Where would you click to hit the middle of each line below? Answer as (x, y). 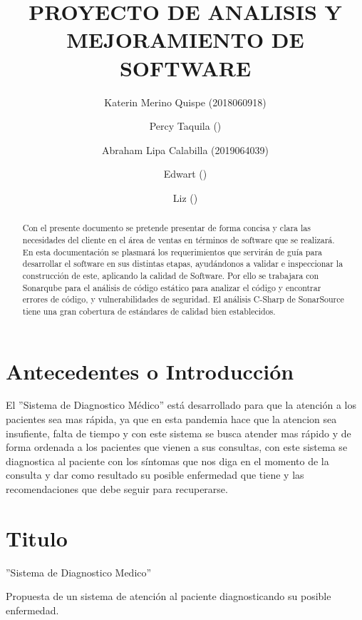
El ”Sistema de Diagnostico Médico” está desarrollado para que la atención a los (181, 405)
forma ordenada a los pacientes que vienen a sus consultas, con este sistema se (177, 447)
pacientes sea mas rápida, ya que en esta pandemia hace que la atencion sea (171, 419)
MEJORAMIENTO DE (185, 40)
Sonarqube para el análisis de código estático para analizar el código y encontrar (172, 287)
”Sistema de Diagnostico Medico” (79, 572)
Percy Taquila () (185, 126)
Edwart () (185, 174)
